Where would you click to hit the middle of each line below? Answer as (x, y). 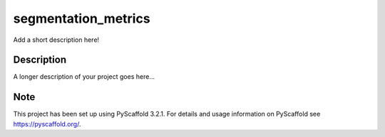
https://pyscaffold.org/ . (47, 124)
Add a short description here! (56, 40)
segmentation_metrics (82, 18)
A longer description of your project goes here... (84, 77)
